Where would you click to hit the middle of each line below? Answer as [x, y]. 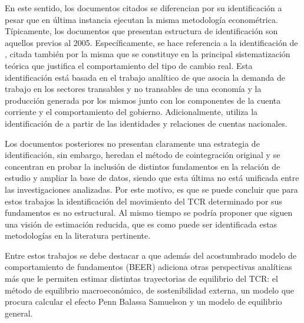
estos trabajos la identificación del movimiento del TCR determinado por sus [143, 201]
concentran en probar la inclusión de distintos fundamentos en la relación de [143, 166]
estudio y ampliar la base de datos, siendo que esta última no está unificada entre [152, 178]
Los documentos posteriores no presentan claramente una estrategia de [132, 143]
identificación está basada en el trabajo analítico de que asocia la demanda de [145, 77]
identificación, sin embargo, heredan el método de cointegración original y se [143, 155]
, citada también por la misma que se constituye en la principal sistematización [148, 54]
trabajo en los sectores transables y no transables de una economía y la [133, 89]
